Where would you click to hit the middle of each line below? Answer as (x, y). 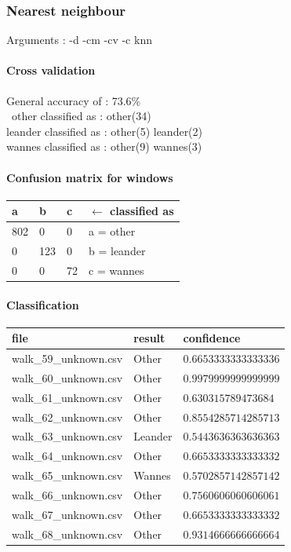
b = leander (117, 250)
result (149, 338)
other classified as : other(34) (81, 116)
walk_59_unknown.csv (67, 358)
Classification (43, 304)
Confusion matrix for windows (90, 177)
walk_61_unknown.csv (67, 397)
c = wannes (116, 270)
